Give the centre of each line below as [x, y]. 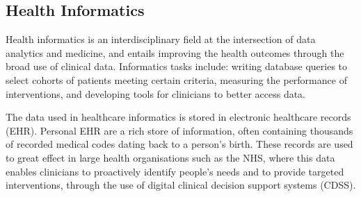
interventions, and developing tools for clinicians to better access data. [156, 93]
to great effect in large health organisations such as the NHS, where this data [170, 157]
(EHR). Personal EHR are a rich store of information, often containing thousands [179, 130]
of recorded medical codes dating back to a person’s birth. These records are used [179, 144]
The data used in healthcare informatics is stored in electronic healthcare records [178, 117]
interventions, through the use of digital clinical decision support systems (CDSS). [181, 185]
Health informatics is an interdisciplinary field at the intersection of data [161, 39]
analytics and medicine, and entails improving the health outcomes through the [175, 52]
